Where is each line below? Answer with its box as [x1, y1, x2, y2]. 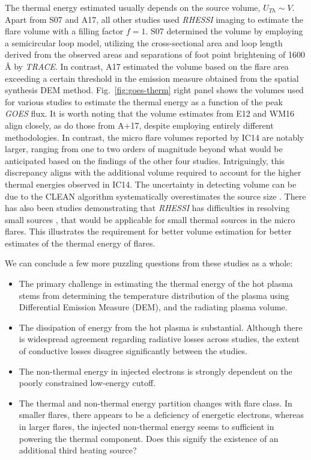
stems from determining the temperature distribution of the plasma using [19, 289, 289, 301]
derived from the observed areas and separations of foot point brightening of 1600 [5, 48, 305, 61]
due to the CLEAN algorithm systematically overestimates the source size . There [5, 189, 306, 202]
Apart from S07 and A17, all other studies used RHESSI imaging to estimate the [5, 13, 303, 25]
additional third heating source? [19, 444, 137, 456]
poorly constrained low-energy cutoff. [19, 376, 156, 389]
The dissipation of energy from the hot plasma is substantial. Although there [19, 320, 303, 333]
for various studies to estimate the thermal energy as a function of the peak [5, 95, 283, 108]
